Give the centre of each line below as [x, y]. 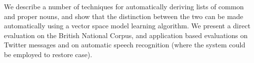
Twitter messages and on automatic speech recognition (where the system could [125, 45]
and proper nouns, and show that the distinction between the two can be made [124, 16]
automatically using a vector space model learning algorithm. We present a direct [127, 26]
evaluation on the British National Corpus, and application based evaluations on [126, 35]
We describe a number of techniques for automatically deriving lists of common [124, 6]
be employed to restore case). [48, 54]
